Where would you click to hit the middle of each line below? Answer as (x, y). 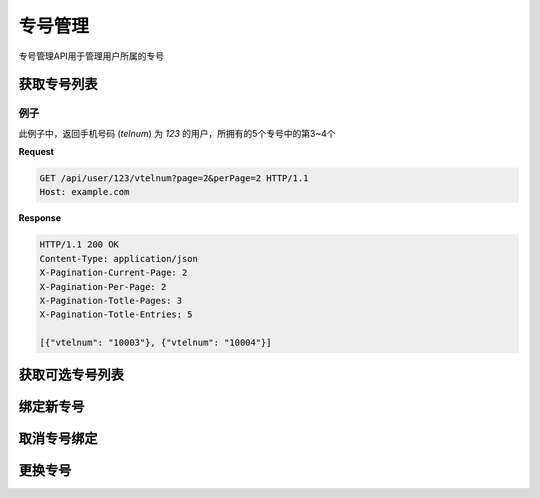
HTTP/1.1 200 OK (79, 244)
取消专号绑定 (58, 438)
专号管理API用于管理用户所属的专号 (91, 56)
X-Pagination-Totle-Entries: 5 (116, 314)
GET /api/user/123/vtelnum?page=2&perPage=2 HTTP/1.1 (174, 178)
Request (36, 152)
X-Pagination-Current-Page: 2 (113, 273)
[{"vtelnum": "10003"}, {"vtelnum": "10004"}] (155, 343)
